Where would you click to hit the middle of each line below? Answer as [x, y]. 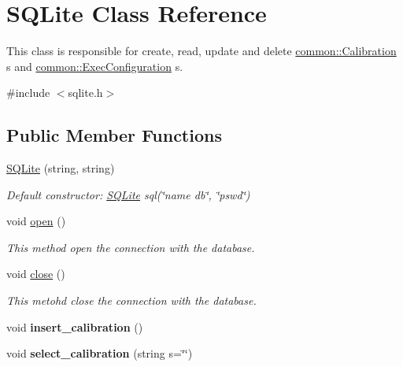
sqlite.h [85, 93]
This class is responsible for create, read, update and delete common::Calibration [201, 51]
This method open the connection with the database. [131, 247]
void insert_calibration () [75, 326]
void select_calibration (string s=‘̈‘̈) [100, 353]
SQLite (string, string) [61, 168]
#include [28, 93]
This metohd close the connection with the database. [131, 300]
